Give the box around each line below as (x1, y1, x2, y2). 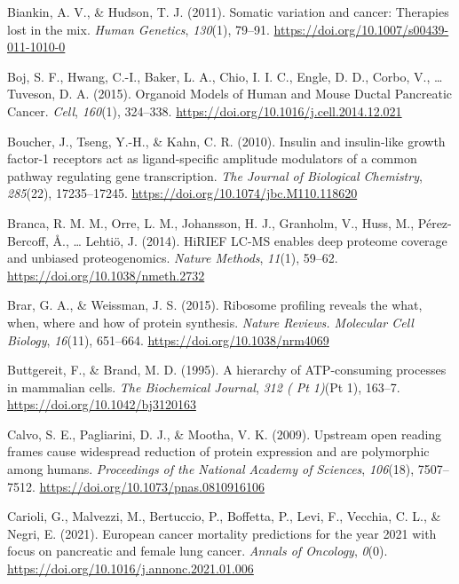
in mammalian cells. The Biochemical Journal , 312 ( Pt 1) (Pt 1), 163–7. (7, 377, 400, 396)
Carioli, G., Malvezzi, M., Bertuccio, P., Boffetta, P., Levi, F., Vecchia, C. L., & (7, 507, 441, 525)
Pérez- (417, 213, 452, 232)
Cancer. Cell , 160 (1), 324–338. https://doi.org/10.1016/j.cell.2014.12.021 (7, 101, 402, 120)
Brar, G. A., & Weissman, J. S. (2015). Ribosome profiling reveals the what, (7, 296, 423, 314)
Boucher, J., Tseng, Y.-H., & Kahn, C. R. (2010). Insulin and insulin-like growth (7, 131, 446, 150)
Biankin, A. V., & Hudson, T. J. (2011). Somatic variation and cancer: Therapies (7, 3, 449, 20)
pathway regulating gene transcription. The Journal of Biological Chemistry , (7, 166, 423, 185)
